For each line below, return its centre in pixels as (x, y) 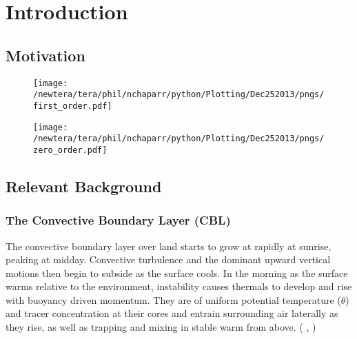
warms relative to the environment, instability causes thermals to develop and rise (179, 286)
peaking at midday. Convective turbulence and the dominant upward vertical (168, 259)
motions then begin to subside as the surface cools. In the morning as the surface (177, 273)
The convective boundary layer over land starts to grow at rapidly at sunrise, (169, 246)
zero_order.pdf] (70, 150)
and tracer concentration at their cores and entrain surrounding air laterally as (172, 313)
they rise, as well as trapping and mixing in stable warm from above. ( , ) (161, 327)
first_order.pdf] (73, 106)
